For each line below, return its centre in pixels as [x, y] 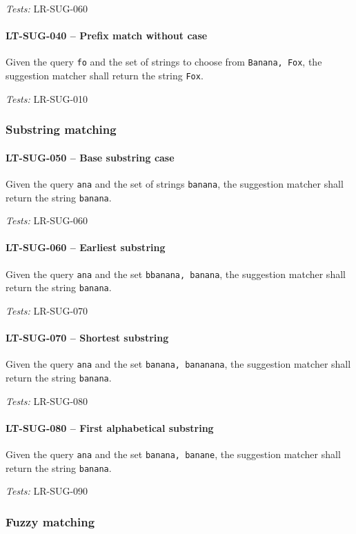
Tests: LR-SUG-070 [47, 310]
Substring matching [61, 129]
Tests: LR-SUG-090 [47, 491]
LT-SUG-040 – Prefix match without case [107, 36]
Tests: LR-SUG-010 [47, 98]
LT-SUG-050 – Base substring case [90, 157]
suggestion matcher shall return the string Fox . [105, 76]
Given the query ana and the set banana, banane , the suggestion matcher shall [173, 454]
